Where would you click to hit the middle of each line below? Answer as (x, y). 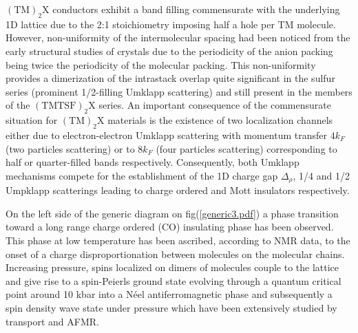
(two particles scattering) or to (70, 148)
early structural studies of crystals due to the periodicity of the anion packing (169, 51)
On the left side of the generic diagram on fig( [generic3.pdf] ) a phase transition (172, 213)
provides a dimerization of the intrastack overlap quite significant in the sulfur (170, 78)
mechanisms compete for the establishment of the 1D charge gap (142, 175)
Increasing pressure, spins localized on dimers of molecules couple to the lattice (172, 267)
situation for (32, 120)
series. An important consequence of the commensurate (215, 105)
